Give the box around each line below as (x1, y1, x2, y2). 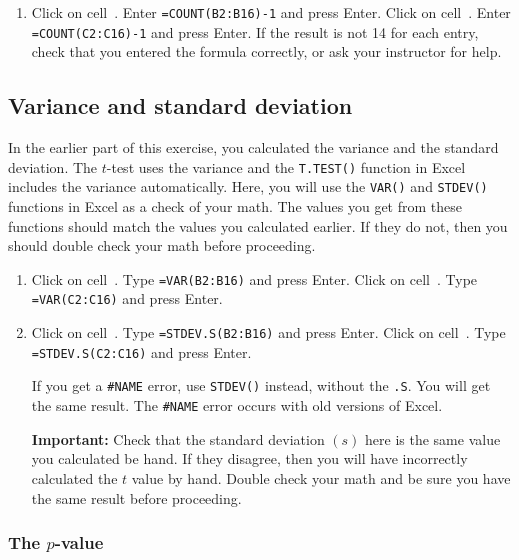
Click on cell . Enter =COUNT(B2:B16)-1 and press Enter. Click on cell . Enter (31, 2, 511, 22)
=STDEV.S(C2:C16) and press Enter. (31, 341, 252, 362)
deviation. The (8, 156, 98, 177)
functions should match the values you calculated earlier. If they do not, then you (8, 215, 508, 236)
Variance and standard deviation (8, 90, 353, 121)
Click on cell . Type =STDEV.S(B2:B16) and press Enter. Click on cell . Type (31, 322, 506, 343)
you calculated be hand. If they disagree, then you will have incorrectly (31, 448, 468, 469)
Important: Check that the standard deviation (31, 428, 325, 449)
